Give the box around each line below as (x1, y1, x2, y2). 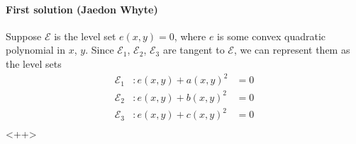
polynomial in (6, 42, 66, 57)
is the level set (54, 28, 116, 43)
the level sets (6, 56, 62, 71)
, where (174, 28, 206, 43)
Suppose (6, 28, 42, 43)
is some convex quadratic (217, 28, 326, 43)
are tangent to (162, 42, 225, 57)
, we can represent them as (233, 42, 350, 57)
